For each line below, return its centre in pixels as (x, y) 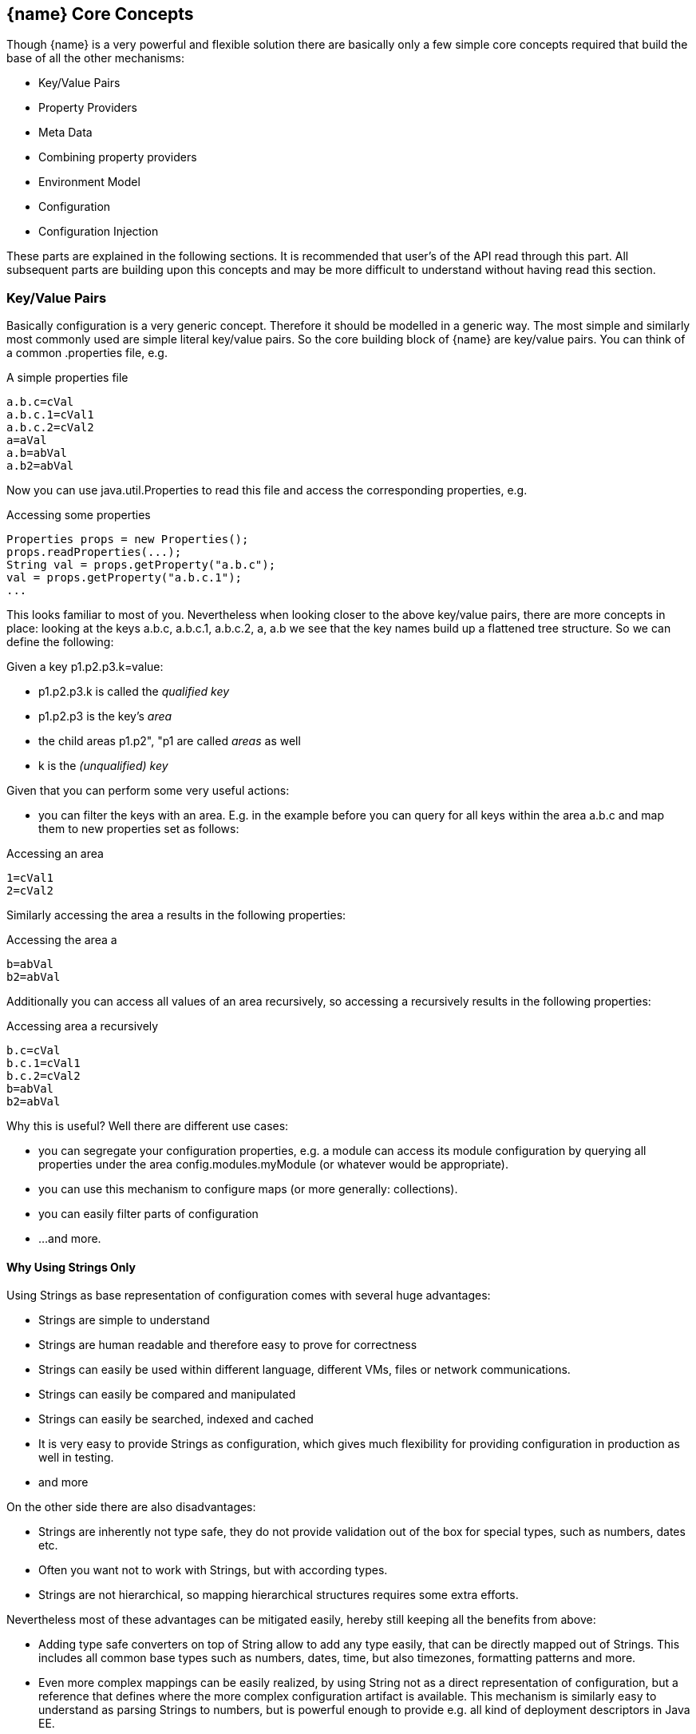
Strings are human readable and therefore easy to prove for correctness (228, 1345)
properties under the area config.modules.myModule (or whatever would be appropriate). (274, 1165)
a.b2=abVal (40, 466)
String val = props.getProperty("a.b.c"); (141, 565)
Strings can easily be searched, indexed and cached (176, 1419)
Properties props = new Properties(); (128, 540)
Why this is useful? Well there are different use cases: (148, 1126)
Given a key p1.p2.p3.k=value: (85, 667)
